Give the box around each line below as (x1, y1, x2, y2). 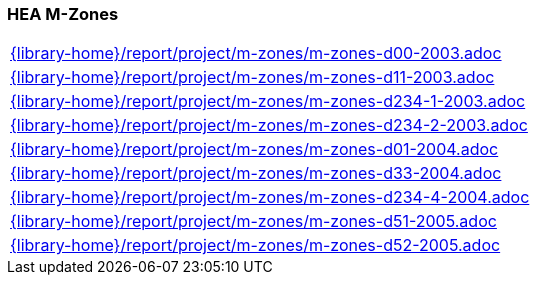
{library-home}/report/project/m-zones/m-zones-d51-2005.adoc (10, 211, 497, 232)
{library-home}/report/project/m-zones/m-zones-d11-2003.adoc (10, 67, 495, 88)
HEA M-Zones (7, 4, 119, 24)
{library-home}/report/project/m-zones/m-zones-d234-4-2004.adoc (10, 187, 530, 208)
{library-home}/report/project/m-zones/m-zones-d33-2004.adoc (10, 163, 502, 184)
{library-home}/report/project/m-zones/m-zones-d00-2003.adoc (10, 43, 502, 64)
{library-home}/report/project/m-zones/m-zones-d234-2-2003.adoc (10, 115, 528, 136)
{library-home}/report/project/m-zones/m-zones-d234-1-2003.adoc (10, 91, 526, 112)
